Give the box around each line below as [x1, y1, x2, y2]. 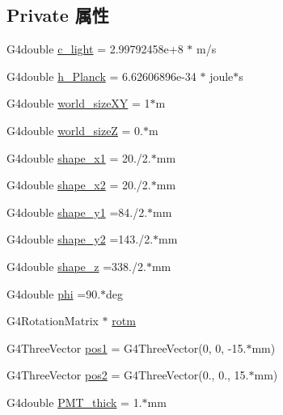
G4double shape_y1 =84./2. [6, 203, 148, 220]
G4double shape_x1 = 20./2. [6, 149, 151, 166]
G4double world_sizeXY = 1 [6, 95, 150, 112]
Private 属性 [6, 2, 109, 28]
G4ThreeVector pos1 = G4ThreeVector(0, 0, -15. [6, 339, 247, 356]
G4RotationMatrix [6, 312, 99, 329]
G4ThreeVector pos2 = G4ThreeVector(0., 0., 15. [6, 366, 249, 383]
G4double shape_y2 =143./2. [6, 231, 154, 248]
